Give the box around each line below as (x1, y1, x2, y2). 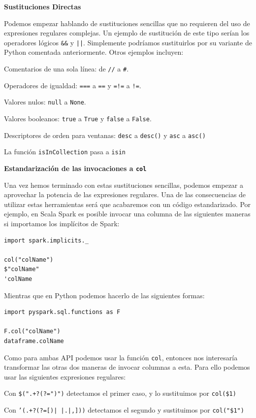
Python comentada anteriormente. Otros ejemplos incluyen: (4, 47, 184, 57)
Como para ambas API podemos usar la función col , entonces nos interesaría (4, 352, 238, 362)
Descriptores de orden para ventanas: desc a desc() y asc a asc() (4, 130, 206, 140)
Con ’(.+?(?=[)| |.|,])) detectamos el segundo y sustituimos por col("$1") (4, 405, 244, 415)
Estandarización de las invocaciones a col (4, 163, 147, 173)
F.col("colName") (4, 328, 61, 335)
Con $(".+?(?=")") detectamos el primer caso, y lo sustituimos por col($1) (4, 388, 236, 398)
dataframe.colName (4, 337, 64, 345)
